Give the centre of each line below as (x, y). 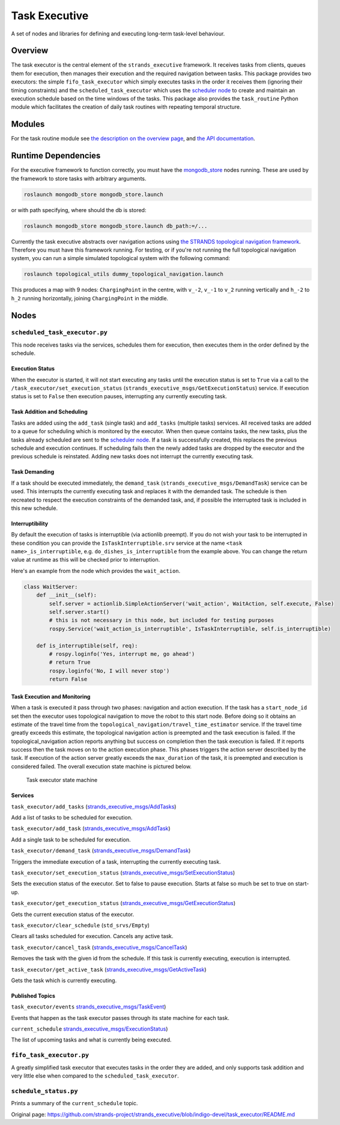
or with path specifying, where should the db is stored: (79, 210)
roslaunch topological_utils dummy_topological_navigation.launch (123, 274)
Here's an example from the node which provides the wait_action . (96, 571)
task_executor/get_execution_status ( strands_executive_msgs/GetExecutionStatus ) (123, 903)
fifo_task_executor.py (50, 1055)
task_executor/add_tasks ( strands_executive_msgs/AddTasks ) (94, 806)
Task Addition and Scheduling (49, 412)
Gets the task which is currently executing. (64, 980)
